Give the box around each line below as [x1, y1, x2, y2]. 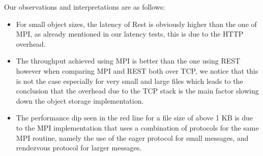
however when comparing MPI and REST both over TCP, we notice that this [16, 65, 258, 76]
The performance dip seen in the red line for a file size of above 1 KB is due [16, 112, 253, 123]
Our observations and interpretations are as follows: [4, 2, 165, 12]
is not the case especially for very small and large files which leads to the [16, 75, 243, 86]
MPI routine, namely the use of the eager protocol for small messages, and [16, 132, 249, 143]
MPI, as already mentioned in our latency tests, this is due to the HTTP [16, 28, 244, 39]
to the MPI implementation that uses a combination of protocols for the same [16, 122, 259, 133]
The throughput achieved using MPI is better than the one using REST [16, 55, 241, 66]
